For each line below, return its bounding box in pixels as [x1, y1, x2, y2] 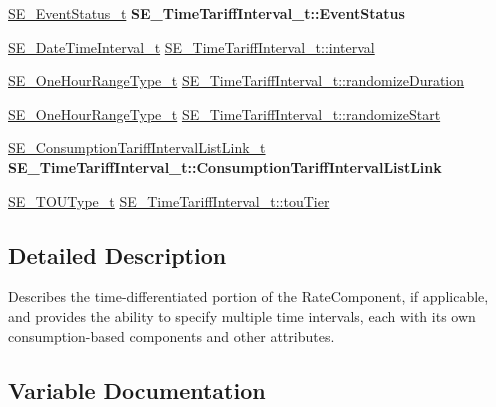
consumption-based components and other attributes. [8, 325, 335, 346]
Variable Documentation [8, 374, 266, 405]
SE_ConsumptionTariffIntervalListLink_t [8, 137, 266, 158]
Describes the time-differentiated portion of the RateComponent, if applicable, [8, 286, 489, 307]
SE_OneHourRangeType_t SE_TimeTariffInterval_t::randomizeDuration [8, 70, 465, 91]
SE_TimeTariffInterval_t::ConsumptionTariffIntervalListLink [8, 156, 442, 177]
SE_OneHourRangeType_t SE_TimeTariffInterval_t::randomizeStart [8, 103, 441, 124]
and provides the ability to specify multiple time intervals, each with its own [8, 305, 476, 326]
